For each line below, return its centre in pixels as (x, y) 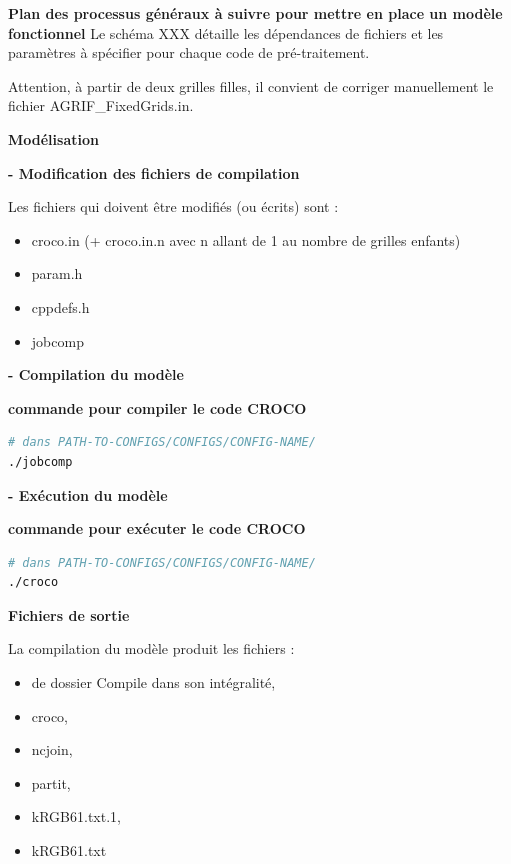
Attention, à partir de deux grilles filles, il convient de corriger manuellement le (251, 85)
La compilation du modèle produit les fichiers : (151, 648)
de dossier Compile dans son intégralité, (153, 682)
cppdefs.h (60, 306)
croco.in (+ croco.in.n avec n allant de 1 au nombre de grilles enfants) (246, 239)
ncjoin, (52, 749)
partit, (51, 782)
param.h (57, 273)
